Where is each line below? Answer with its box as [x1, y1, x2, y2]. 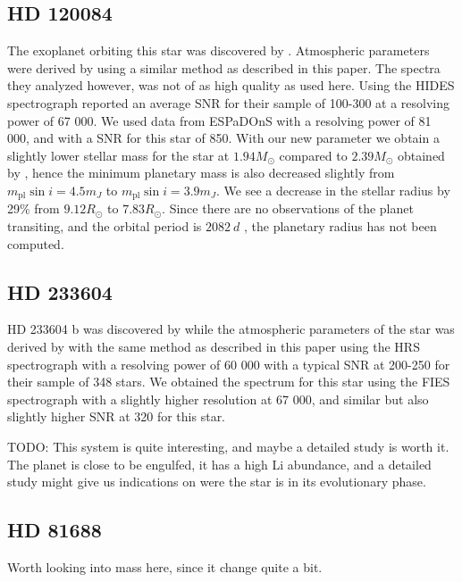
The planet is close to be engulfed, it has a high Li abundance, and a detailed [7, 454, 432, 473]
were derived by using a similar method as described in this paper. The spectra [7, 58, 441, 77]
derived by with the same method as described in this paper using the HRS [7, 337, 420, 355]
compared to [279, 145, 348, 164]
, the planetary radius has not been [244, 217, 437, 235]
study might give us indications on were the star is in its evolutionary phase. [7, 472, 426, 491]
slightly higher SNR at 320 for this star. [7, 407, 226, 426]
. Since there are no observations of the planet [162, 199, 414, 218]
